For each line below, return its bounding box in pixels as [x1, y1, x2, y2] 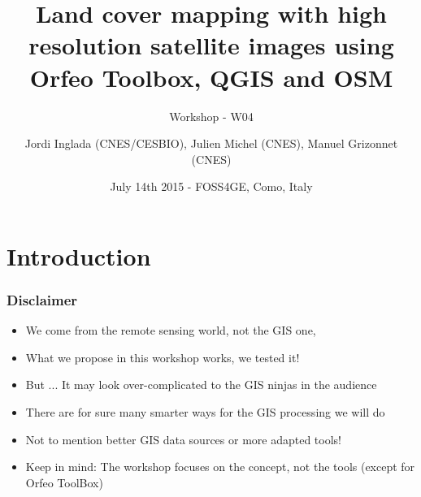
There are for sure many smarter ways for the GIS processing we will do [25, 404, 385, 421]
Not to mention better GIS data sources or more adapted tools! [25, 430, 341, 447]
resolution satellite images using [28, 28, 394, 62]
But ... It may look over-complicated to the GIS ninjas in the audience [25, 376, 377, 393]
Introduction [7, 239, 151, 272]
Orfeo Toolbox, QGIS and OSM [29, 60, 393, 93]
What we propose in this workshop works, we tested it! [25, 348, 300, 365]
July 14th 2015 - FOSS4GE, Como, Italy [110, 178, 313, 195]
